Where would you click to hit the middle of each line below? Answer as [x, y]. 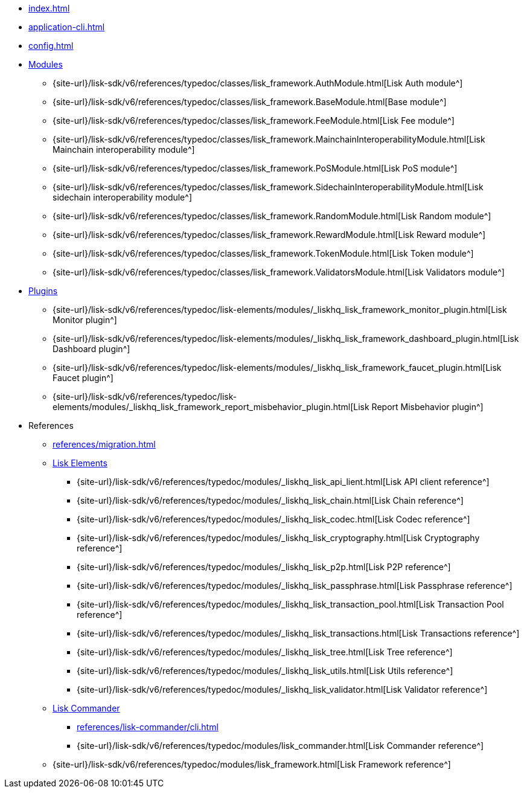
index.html [49, 8]
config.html [51, 46]
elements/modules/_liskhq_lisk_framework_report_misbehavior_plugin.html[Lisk [211, 407]
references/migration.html [104, 444]
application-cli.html [67, 27]
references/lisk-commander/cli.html [148, 727]
